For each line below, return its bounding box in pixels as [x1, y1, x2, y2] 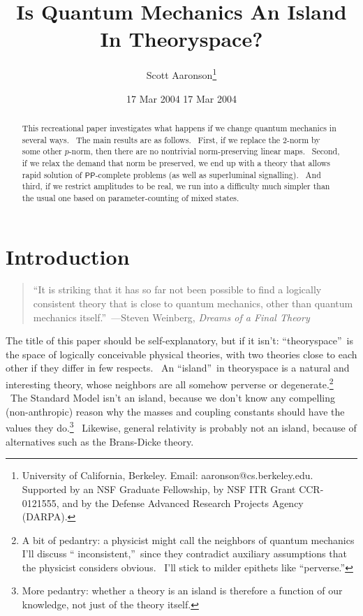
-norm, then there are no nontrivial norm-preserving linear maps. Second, [68, 145, 340, 157]
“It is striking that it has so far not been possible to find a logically [33, 282, 322, 297]
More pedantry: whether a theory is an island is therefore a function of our [22, 583, 343, 598]
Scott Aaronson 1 [146, 66, 217, 82]
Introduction [6, 242, 130, 270]
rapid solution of [22, 168, 82, 180]
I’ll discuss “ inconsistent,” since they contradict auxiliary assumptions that [22, 546, 347, 561]
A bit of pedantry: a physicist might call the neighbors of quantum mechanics [22, 532, 355, 547]
